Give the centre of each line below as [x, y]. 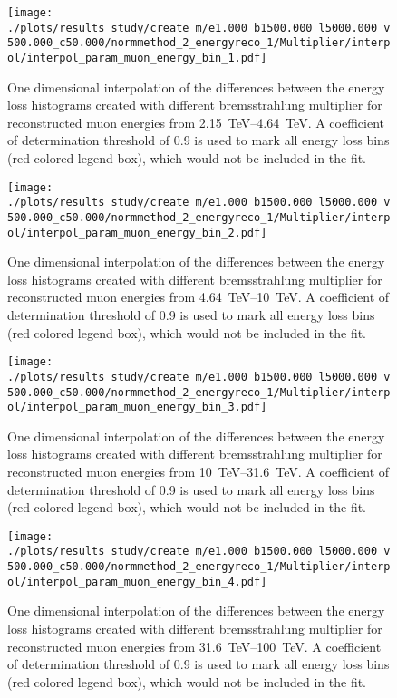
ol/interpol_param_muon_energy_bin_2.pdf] [137, 233]
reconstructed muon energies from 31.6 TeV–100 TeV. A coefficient [194, 646]
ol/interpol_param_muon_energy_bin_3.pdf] [137, 407]
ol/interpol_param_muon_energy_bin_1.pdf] [137, 58]
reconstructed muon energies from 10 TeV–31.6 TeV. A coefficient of [198, 471]
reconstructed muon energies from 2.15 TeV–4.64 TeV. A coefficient [196, 122]
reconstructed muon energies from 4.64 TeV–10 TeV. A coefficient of [198, 297]
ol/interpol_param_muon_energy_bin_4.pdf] [137, 582]
